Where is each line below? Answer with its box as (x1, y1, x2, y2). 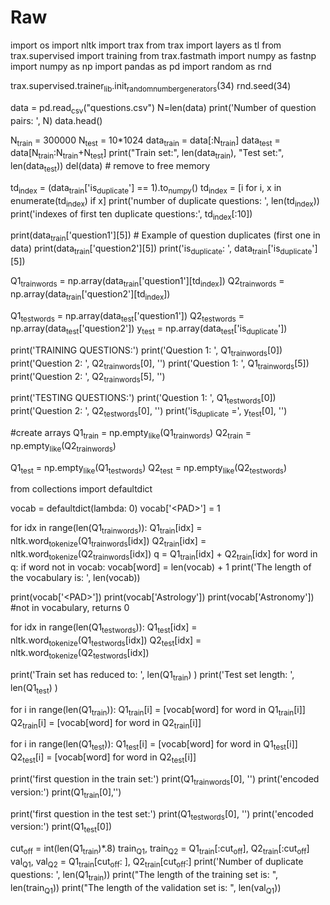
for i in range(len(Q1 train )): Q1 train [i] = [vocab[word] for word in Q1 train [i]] (10, 703, 306, 718)
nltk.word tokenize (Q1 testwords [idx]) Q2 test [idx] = (10, 634, 202, 648)
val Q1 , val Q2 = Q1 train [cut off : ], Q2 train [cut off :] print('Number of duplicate (10, 856, 304, 870)
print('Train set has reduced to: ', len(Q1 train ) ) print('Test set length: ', (10, 669, 295, 683)
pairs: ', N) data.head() (10, 114, 103, 126)
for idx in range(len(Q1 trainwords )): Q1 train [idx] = (10, 522, 203, 536)
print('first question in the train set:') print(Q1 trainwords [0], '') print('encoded (10, 773, 320, 787)
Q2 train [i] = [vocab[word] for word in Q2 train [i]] (10, 716, 202, 731)
